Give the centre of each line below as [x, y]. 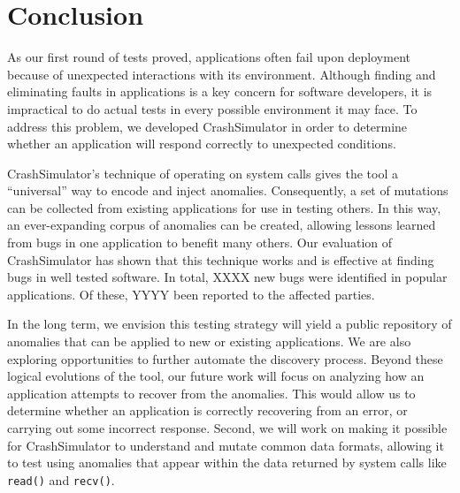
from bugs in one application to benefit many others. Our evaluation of [200, 243]
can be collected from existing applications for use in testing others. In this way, [224, 207]
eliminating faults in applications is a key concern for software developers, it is [220, 91]
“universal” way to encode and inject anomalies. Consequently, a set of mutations [228, 190]
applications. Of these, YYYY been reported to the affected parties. [191, 294]
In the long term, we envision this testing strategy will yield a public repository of [230, 324]
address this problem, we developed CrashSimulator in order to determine [207, 126]
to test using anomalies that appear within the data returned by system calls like [227, 463]
